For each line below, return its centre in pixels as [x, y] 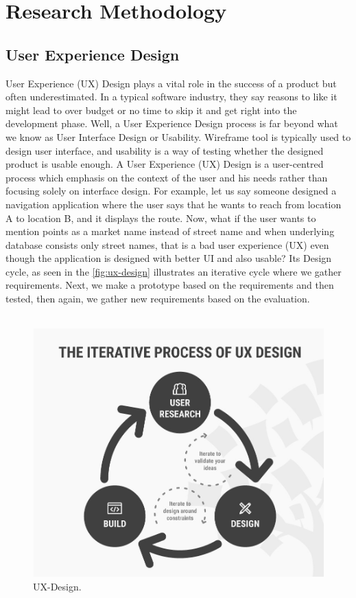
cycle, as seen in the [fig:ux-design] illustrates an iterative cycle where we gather [174, 271]
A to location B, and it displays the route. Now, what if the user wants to [161, 218]
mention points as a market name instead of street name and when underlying [170, 231]
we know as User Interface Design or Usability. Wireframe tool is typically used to [178, 136]
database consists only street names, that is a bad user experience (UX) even [167, 244]
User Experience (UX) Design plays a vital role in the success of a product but [171, 83]
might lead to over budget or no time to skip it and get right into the [151, 110]
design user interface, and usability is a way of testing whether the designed [165, 150]
